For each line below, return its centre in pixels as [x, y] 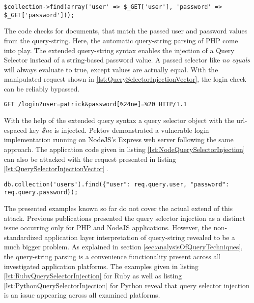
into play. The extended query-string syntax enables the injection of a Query [119, 50]
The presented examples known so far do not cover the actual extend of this [118, 208]
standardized [23, 237]
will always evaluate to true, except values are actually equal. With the [111, 69]
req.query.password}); [41, 193]
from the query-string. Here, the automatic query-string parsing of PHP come [121, 40]
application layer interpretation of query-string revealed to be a [140, 237]
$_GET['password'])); [39, 15]
